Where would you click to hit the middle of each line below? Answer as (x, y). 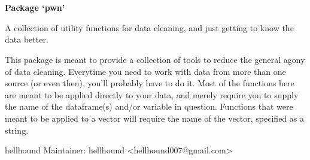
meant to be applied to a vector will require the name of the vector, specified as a (154, 118)
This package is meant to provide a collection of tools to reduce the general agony (155, 59)
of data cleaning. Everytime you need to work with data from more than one (145, 71)
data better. (27, 39)
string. (17, 130)
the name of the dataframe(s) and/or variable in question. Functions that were (149, 106)
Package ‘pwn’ (35, 7)
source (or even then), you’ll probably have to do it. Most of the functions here (150, 83)
